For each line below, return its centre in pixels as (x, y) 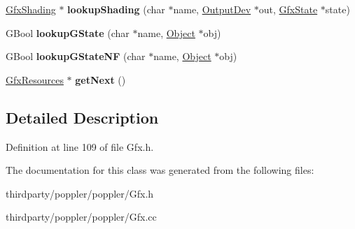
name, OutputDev (212, 9)
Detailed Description (82, 117)
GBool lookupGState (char (68, 32)
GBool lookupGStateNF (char (76, 56)
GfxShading (31, 9)
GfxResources (35, 79)
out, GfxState (288, 9)
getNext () (100, 79)
